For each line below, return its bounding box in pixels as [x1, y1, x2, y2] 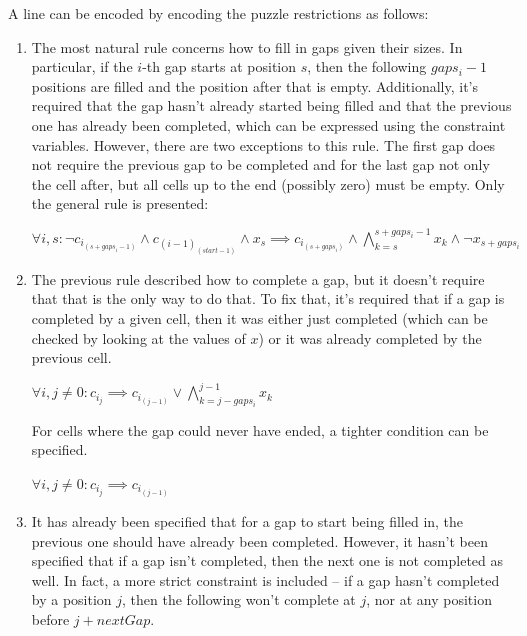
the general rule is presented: [31, 193, 209, 214]
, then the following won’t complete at [122, 589, 356, 610]
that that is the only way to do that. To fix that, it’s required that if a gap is [31, 288, 505, 309]
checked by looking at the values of [31, 327, 246, 348]
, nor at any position [366, 589, 492, 610]
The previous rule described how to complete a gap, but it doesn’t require [31, 268, 485, 289]
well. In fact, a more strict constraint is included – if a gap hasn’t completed [31, 569, 500, 590]
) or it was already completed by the [258, 327, 482, 348]
